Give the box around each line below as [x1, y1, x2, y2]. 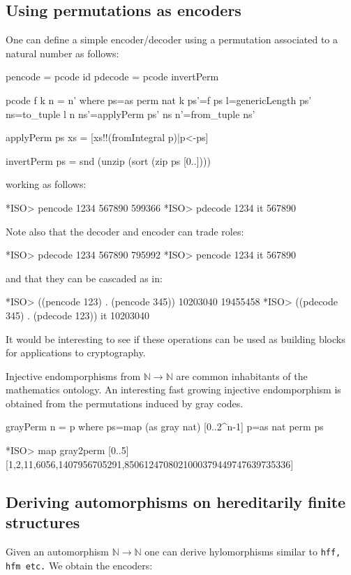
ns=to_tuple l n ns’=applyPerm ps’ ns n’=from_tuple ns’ [6, 106, 255, 121]
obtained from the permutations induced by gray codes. [6, 395, 244, 410]
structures [6, 511, 80, 533]
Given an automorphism [6, 544, 110, 558]
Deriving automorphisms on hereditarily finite [6, 490, 346, 512]
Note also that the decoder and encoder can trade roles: [6, 224, 244, 238]
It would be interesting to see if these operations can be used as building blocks [6, 331, 345, 346]
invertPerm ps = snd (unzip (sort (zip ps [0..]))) [6, 153, 211, 168]
